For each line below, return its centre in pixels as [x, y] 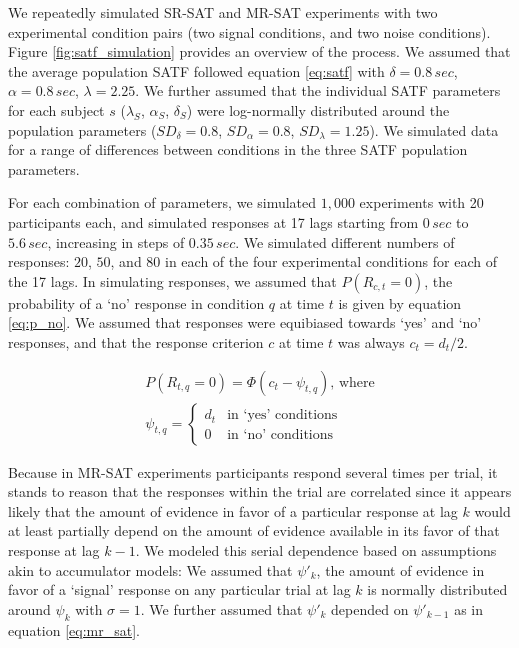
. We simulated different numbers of [345, 241]
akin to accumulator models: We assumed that [150, 569]
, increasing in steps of [116, 241]
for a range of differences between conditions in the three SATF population [238, 149]
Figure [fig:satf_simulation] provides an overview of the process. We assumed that [259, 51]
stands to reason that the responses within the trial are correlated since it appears [260, 491]
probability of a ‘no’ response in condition [136, 302]
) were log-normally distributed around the [318, 109]
